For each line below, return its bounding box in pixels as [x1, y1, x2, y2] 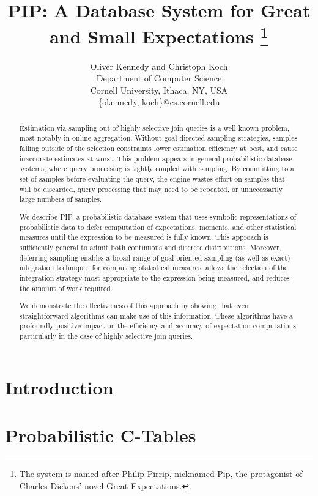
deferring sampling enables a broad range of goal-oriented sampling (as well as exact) [19, 252, 290, 262]
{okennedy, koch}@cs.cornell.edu [98, 95, 220, 108]
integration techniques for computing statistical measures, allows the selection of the [19, 262, 288, 273]
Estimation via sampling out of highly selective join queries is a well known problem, [19, 122, 289, 133]
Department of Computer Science [96, 72, 222, 84]
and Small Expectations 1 [50, 21, 268, 49]
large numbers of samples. [19, 194, 102, 204]
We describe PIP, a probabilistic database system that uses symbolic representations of [19, 211, 297, 221]
